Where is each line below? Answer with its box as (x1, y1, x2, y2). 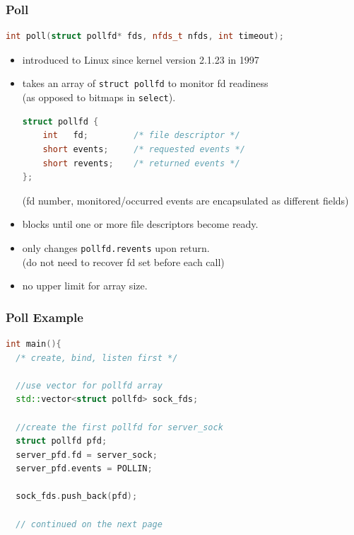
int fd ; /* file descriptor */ (42, 130, 240, 141)
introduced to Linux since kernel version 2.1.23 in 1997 (22, 52, 259, 67)
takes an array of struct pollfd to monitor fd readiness (22, 76, 269, 91)
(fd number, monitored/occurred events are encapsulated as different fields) (22, 192, 349, 207)
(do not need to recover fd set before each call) (22, 254, 225, 269)
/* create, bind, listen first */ (16, 352, 178, 363)
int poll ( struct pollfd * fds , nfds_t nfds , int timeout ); (6, 31, 284, 42)
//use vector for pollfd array (16, 380, 163, 391)
